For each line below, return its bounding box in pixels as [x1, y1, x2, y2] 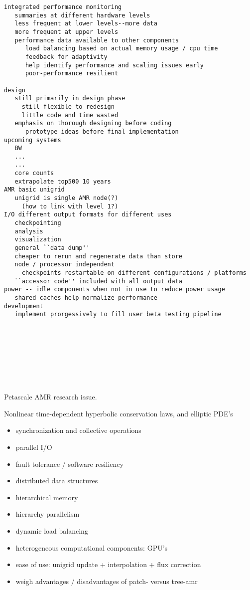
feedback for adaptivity [25, 53, 108, 60]
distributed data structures [15, 475, 98, 486]
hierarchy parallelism [15, 509, 80, 519]
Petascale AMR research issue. [4, 392, 97, 402]
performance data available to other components [14, 36, 179, 44]
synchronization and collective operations [15, 425, 141, 435]
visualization [14, 236, 61, 243]
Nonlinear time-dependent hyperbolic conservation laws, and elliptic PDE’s [4, 408, 233, 418]
